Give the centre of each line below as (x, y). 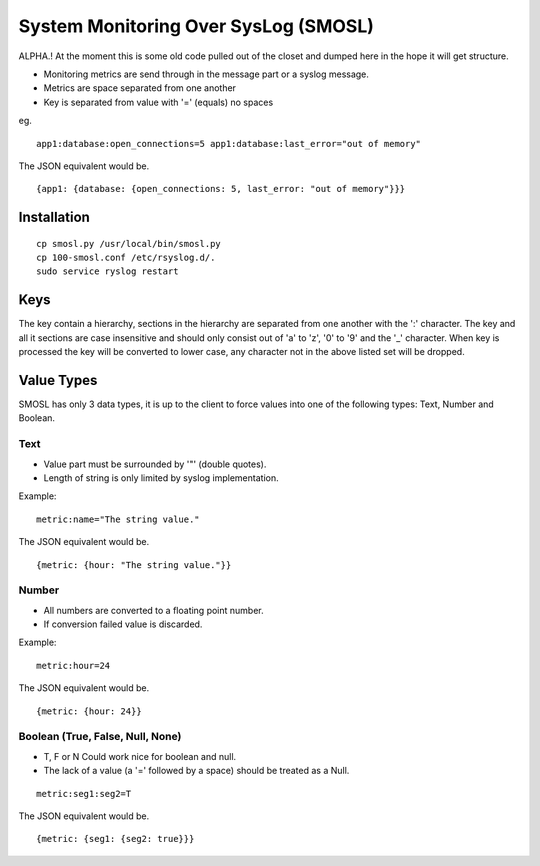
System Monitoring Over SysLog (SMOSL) (196, 26)
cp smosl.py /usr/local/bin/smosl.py (129, 243)
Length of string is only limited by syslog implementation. (161, 477)
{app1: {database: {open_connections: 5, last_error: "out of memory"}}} (221, 189)
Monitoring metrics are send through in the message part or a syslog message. (206, 74)
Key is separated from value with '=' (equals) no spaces (158, 102)
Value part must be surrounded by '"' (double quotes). (155, 464)
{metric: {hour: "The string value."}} (134, 564)
